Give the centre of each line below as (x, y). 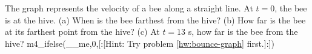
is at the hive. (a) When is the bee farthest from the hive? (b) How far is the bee (155, 19)
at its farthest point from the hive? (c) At (82, 31)
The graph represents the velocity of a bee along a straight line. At (129, 8)
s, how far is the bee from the (243, 31)
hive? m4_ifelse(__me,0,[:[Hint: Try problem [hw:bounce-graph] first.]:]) (140, 43)
